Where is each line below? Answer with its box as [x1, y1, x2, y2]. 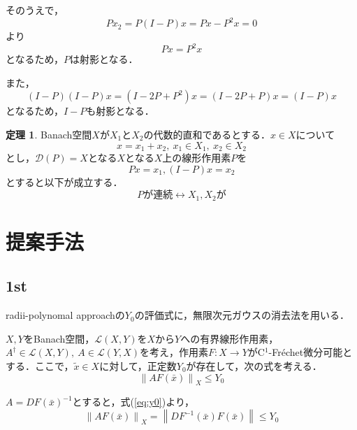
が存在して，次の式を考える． [186, 359, 322, 373]
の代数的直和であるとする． [143, 127, 270, 141]
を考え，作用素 [140, 345, 209, 359]
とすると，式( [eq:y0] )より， [72, 394, 194, 409]
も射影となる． [86, 103, 154, 118]
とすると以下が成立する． [6, 174, 123, 189]
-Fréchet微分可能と [268, 345, 353, 359]
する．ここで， [6, 359, 74, 373]
